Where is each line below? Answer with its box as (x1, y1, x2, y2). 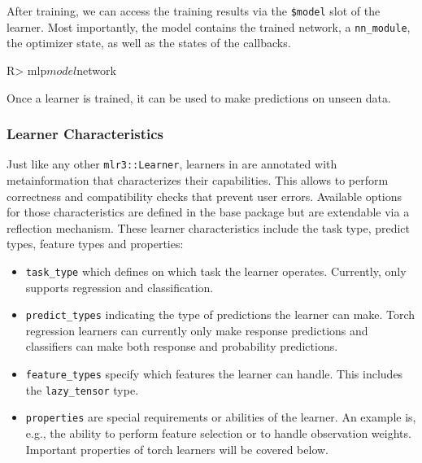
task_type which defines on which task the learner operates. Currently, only (25, 262, 407, 279)
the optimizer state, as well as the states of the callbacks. (7, 34, 291, 51)
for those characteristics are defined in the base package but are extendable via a (7, 203, 410, 221)
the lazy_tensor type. (25, 381, 139, 398)
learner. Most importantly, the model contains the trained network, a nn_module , (7, 18, 411, 35)
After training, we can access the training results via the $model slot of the (7, 2, 381, 19)
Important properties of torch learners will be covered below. (25, 440, 328, 457)
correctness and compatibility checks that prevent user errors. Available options (7, 187, 402, 204)
